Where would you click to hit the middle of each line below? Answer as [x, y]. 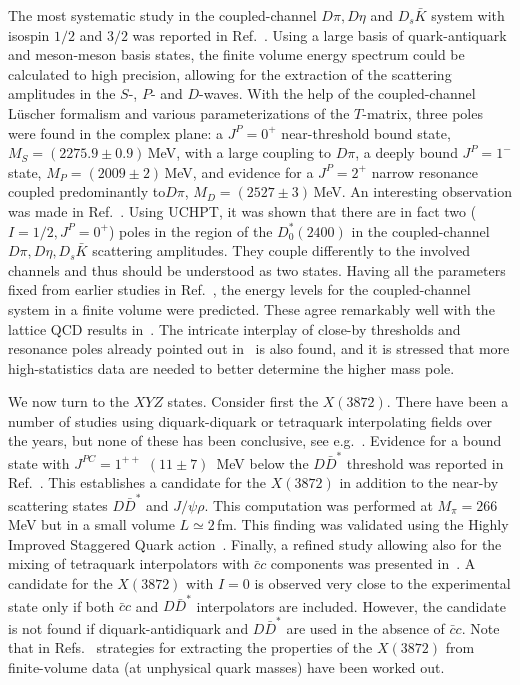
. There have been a [447, 401]
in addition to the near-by [419, 482]
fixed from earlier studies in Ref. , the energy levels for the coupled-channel [239, 289]
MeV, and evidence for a [239, 171]
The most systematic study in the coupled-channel [162, 15]
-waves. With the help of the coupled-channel [337, 93]
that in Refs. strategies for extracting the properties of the [190, 647]
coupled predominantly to [87, 191]
